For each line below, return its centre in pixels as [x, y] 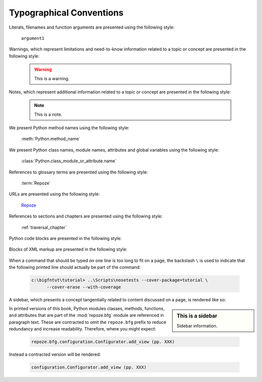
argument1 [33, 38]
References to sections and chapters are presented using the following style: [86, 216]
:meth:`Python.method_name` [51, 139]
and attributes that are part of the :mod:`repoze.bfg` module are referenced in [87, 315]
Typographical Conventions [66, 13]
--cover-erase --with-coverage [84, 287]
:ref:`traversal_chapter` [44, 227]
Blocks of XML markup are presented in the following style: [68, 249]
